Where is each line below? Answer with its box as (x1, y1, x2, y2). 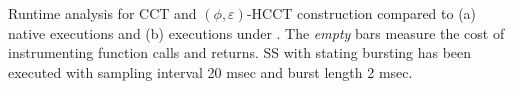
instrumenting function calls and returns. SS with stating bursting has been (8, 42, 472, 63)
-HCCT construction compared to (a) (246, 3, 477, 23)
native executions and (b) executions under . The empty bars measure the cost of (8, 22, 505, 43)
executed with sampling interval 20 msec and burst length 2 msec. (8, 61, 413, 82)
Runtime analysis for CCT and (8, 3, 197, 23)
